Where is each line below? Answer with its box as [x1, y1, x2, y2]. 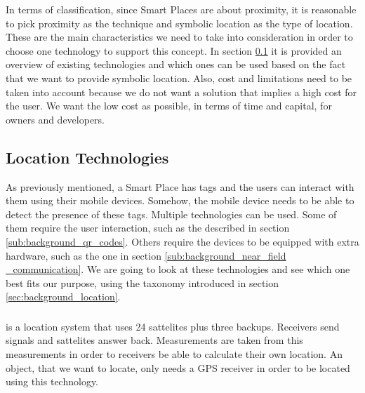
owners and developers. [6, 112, 105, 126]
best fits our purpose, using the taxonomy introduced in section [6, 275, 279, 290]
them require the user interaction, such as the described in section [6, 220, 290, 235]
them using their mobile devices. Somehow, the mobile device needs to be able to [6, 193, 354, 208]
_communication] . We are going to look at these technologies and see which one [6, 262, 350, 277]
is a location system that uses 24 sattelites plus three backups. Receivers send [6, 319, 340, 333]
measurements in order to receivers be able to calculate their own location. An [6, 347, 343, 361]
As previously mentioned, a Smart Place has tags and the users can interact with [6, 179, 354, 194]
